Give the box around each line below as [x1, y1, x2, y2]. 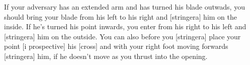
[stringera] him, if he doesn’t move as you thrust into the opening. [4, 50, 208, 61]
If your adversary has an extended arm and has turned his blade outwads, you [4, 2, 245, 12]
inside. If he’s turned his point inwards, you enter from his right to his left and [4, 21, 246, 32]
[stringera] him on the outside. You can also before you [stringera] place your [4, 31, 241, 41]
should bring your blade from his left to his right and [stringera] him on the [4, 11, 237, 22]
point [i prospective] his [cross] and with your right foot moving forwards [4, 41, 228, 51]
